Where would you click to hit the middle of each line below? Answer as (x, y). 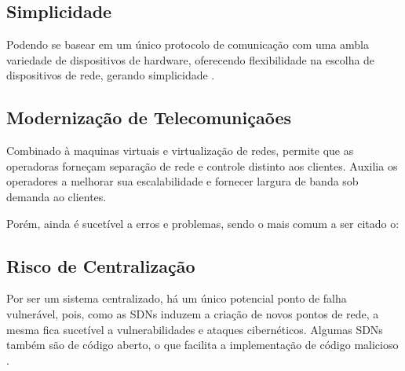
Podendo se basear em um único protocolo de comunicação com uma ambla (188, 44)
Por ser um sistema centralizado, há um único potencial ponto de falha (177, 298)
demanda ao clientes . (57, 196)
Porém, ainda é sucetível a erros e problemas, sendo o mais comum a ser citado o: (203, 223)
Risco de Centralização (101, 265)
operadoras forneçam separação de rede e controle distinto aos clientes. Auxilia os (202, 165)
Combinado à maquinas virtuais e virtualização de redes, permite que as (180, 151)
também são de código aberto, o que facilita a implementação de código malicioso (202, 345)
